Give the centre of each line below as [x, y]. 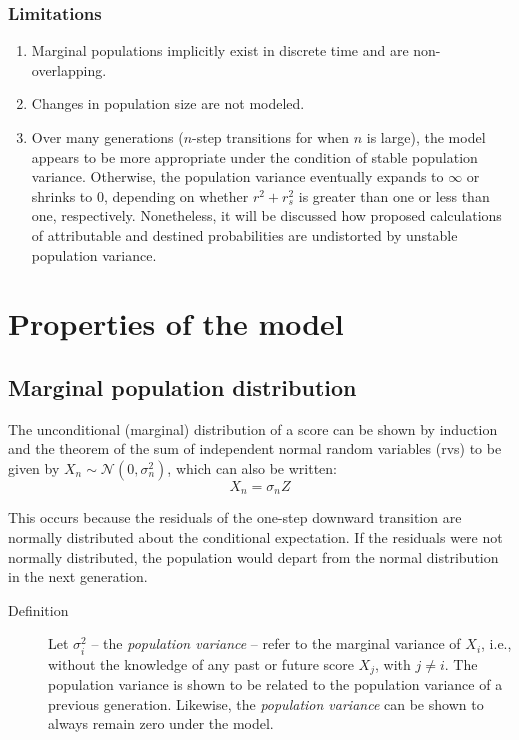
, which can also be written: [252, 467]
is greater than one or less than [394, 195]
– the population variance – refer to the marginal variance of [276, 643]
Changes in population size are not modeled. [168, 103]
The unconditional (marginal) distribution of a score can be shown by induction [253, 428]
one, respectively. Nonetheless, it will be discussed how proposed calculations [266, 215]
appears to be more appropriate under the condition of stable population [254, 156]
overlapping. [69, 69]
